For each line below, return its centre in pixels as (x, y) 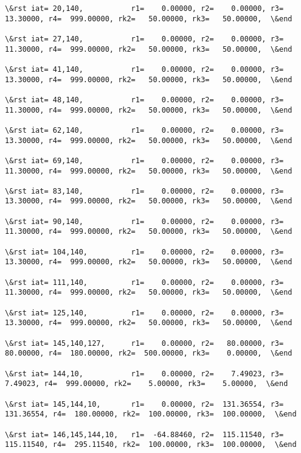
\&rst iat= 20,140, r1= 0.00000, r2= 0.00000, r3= (144, 9)
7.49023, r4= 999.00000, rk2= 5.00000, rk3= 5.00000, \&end (147, 384)
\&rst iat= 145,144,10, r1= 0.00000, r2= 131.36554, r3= (144, 404)
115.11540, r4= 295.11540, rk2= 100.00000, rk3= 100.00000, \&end (151, 445)
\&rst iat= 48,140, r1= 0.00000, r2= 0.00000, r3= (144, 100)
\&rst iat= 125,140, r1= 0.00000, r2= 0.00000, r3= (144, 313)
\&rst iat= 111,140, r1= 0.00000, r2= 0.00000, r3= (144, 282)
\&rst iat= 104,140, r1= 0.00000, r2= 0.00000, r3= (144, 252)
